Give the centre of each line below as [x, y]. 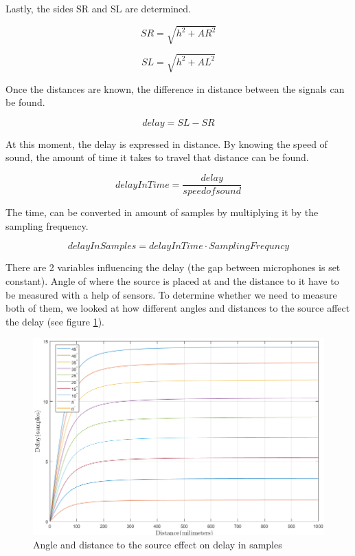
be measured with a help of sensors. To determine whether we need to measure [171, 294]
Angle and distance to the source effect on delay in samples [158, 545]
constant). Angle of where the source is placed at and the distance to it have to [172, 280]
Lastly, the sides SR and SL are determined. [99, 8]
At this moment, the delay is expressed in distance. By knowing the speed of [167, 143]
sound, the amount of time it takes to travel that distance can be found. [157, 157]
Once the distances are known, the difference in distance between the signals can [175, 88]
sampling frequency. [47, 225]
